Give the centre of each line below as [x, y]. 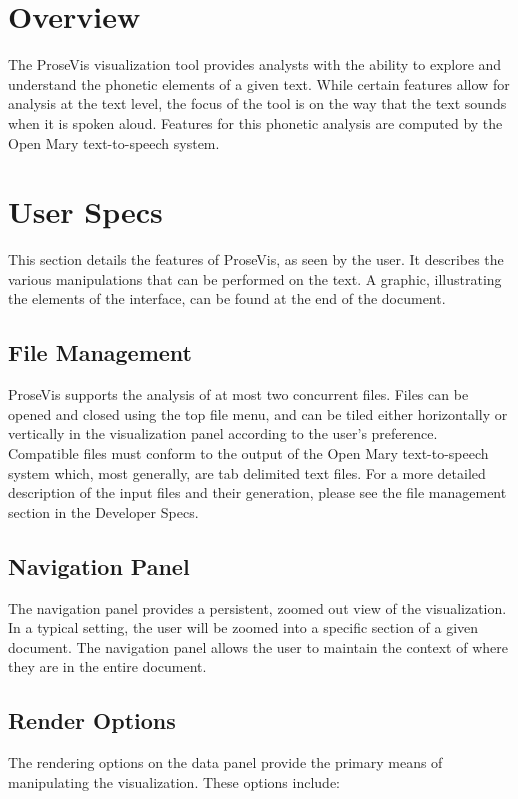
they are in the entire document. [107, 666]
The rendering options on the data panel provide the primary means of [225, 762]
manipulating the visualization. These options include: [174, 781]
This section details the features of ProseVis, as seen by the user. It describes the [256, 259]
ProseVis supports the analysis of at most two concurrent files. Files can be [238, 394]
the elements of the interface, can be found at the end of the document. [227, 298]
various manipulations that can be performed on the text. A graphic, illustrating [255, 278]
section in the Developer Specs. [103, 511]
